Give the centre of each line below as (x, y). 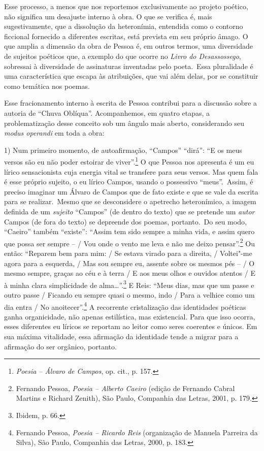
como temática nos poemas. (47, 86)
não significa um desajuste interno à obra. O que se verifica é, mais (108, 16)
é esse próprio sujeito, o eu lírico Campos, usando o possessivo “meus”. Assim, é (129, 182)
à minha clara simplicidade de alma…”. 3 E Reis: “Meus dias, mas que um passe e (129, 284)
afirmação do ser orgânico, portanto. (60, 346)
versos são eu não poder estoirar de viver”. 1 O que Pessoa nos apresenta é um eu (129, 161)
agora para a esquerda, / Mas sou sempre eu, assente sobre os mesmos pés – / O (129, 263)
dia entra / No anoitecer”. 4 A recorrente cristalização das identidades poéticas (125, 306)
